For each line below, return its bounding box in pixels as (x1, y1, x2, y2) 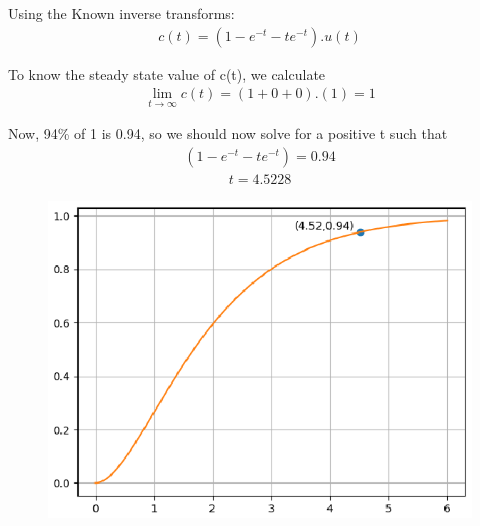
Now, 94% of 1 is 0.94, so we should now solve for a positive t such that (8, 123, 448, 144)
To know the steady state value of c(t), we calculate (8, 63, 326, 84)
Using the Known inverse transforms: (8, 3, 235, 23)
